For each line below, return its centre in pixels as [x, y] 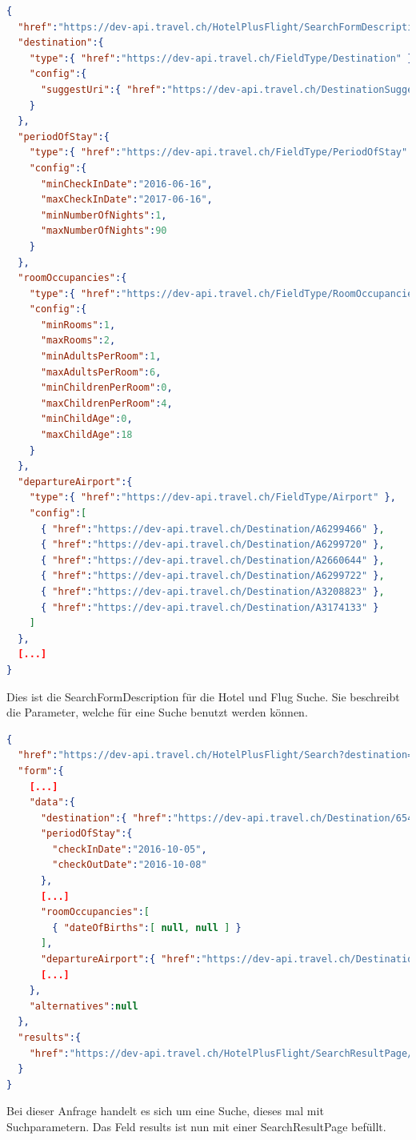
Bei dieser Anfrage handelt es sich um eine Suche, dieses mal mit [165, 1111]
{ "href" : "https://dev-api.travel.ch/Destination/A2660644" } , [212, 560]
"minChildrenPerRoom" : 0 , [106, 388]
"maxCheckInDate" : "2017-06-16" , [126, 200]
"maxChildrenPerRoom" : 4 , [106, 403]
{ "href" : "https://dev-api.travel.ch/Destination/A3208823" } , [212, 591]
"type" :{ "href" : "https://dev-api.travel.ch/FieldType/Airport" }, [212, 498]
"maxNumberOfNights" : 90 [104, 231]
